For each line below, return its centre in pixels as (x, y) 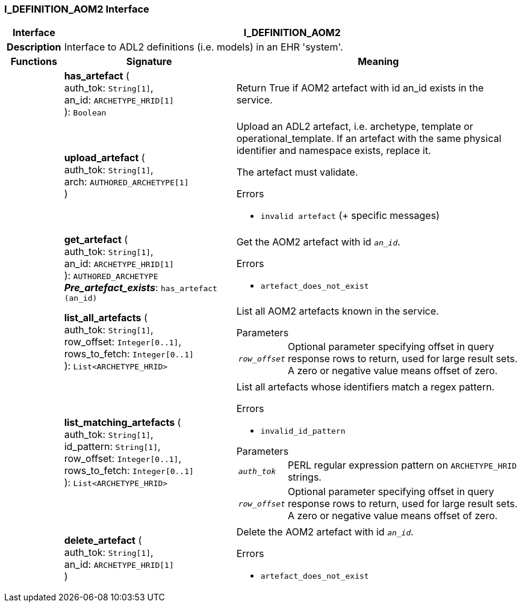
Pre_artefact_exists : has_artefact (141, 288)
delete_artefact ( (103, 540)
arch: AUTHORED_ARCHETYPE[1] (126, 182)
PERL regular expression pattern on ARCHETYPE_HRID (402, 465)
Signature (149, 62)
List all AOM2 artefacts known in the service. (337, 311)
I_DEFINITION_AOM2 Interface (77, 9)
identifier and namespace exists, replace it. (334, 151)
